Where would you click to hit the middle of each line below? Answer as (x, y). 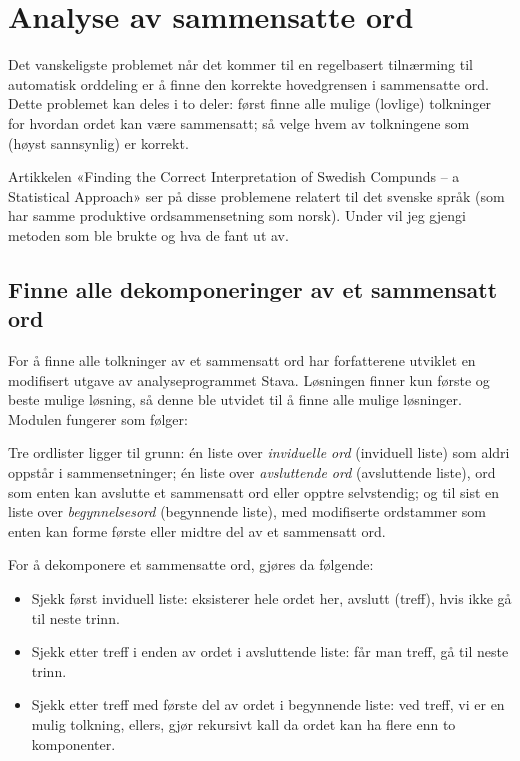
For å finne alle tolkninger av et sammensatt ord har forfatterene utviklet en (242, 360)
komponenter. (73, 743)
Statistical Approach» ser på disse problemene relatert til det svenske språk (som (256, 195)
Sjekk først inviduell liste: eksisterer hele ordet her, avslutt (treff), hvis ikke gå (271, 598)
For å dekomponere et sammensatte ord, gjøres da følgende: (191, 564)
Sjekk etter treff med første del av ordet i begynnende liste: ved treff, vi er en (268, 704)
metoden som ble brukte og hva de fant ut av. (148, 234)
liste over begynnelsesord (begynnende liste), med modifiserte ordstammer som (247, 511)
